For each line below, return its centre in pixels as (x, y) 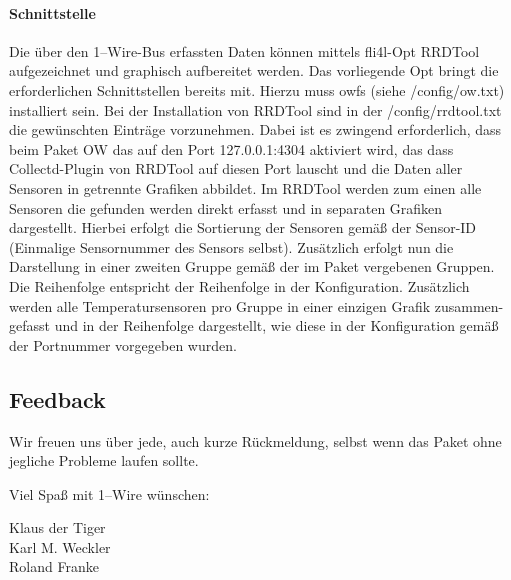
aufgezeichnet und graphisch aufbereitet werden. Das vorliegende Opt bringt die (254, 70)
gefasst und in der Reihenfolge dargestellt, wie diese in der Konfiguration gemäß (254, 325)
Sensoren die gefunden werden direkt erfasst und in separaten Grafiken (226, 207)
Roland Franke (54, 566)
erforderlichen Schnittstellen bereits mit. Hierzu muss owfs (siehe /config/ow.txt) (257, 89)
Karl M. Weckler (60, 546)
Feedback (57, 398)
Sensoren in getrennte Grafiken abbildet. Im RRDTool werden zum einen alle (245, 187)
